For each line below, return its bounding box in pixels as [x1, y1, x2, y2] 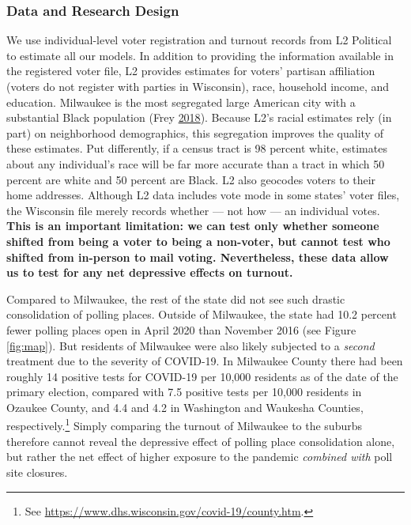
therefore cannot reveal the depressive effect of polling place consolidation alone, [6, 432, 395, 449]
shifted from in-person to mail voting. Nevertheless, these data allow [6, 248, 389, 265]
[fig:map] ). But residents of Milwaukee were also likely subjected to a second [6, 337, 375, 353]
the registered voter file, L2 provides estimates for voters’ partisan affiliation [6, 62, 375, 79]
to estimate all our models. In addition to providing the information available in [6, 47, 394, 63]
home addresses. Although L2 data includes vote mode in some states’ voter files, [6, 187, 400, 203]
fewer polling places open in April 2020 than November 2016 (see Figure [6, 321, 356, 338]
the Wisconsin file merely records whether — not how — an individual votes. [6, 202, 380, 218]
